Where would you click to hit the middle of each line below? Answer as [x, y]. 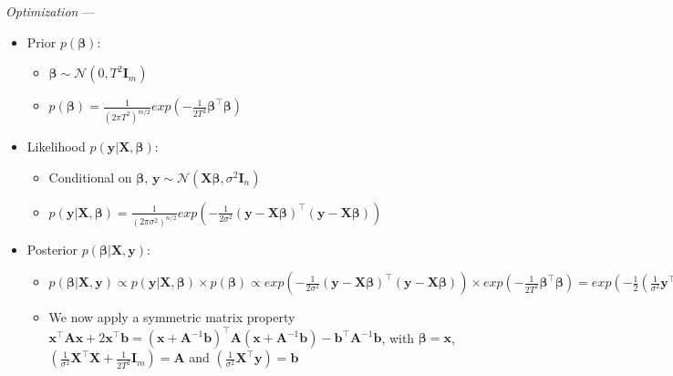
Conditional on [90, 177]
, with [398, 337]
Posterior [52, 249]
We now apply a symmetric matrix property [172, 317]
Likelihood [56, 146]
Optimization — [51, 11]
